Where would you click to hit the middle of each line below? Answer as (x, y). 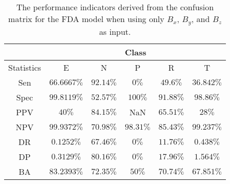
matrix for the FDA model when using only (86, 19)
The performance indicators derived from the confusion (115, 7)
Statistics (25, 67)
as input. (115, 31)
